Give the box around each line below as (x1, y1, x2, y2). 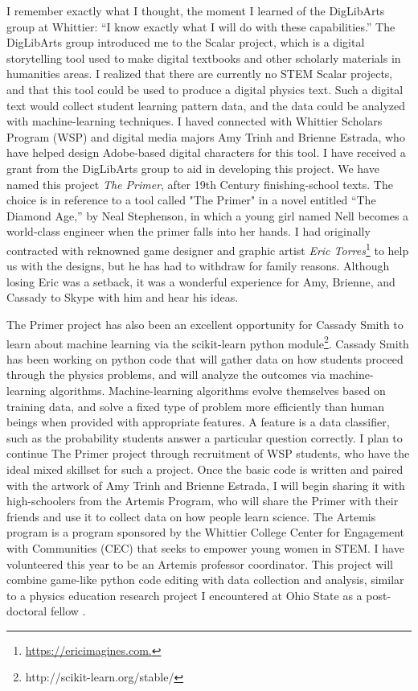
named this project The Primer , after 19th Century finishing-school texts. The (6, 175, 393, 192)
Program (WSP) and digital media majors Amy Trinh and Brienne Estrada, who (6, 128, 405, 145)
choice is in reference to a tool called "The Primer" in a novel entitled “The (6, 191, 376, 208)
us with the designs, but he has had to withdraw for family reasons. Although (6, 257, 390, 274)
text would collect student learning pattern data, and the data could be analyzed (6, 97, 406, 113)
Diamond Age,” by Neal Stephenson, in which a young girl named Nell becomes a (6, 207, 409, 224)
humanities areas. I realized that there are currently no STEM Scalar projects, (6, 65, 393, 82)
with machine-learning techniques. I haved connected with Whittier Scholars (6, 113, 383, 130)
